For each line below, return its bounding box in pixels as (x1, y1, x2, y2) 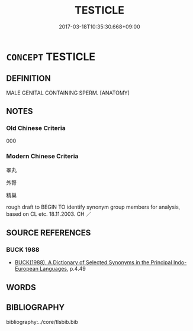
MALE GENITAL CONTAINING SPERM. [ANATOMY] (6, 89, 130, 96)
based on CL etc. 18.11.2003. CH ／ (6, 210, 92, 218)
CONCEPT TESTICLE (6, 50, 96, 63)
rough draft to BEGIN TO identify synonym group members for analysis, (6, 203, 181, 210)
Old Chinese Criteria (6, 124, 66, 132)
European (14, 265, 38, 272)
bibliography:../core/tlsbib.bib (6, 318, 79, 325)
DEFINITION (6, 73, 52, 83)
